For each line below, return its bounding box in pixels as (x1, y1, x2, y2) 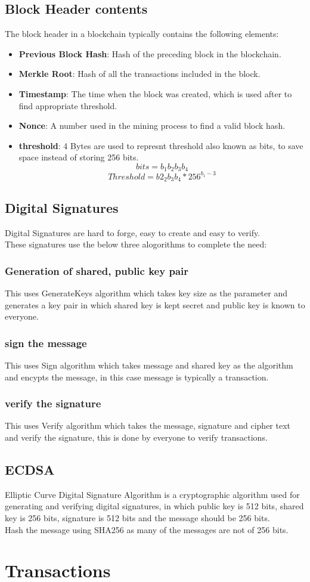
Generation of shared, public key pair (5, 263, 189, 278)
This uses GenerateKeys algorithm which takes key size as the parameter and (5, 286, 287, 299)
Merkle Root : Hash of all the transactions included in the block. (18, 67, 261, 80)
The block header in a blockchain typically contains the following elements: (5, 27, 279, 40)
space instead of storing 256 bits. (18, 151, 139, 163)
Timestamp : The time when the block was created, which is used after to (18, 87, 292, 100)
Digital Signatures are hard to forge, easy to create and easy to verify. (5, 226, 261, 239)
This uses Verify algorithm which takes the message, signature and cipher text (5, 419, 290, 432)
